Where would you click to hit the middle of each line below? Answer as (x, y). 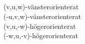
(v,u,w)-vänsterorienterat (41, 7)
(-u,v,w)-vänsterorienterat (42, 16)
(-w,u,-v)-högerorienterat (41, 35)
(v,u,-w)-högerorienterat (40, 26)
